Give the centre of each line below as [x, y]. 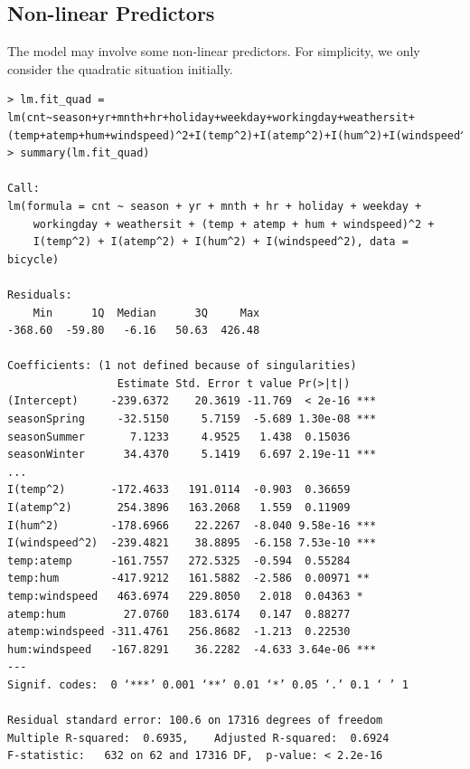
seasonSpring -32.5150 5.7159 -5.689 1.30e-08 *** [192, 419]
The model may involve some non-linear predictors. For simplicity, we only [214, 51]
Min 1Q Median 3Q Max [146, 313]
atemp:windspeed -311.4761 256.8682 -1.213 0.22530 [179, 632]
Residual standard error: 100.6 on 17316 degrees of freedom [195, 721]
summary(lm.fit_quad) [85, 153]
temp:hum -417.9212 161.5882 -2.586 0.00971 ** [188, 579]
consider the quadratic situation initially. [120, 68]
